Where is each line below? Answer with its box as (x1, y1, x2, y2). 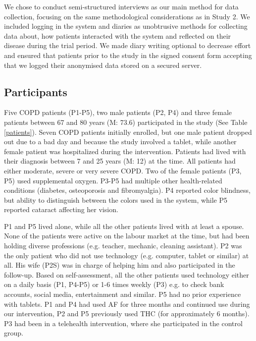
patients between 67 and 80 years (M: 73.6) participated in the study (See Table (4, 116, 248, 127)
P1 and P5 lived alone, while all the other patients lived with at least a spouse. (4, 221, 244, 231)
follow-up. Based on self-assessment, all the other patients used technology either (4, 269, 249, 280)
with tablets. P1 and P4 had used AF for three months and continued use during (4, 298, 250, 309)
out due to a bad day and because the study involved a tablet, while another (4, 136, 237, 147)
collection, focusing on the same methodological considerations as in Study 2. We (4, 11, 250, 21)
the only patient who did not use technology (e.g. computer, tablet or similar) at (4, 250, 249, 260)
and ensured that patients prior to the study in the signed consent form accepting (4, 50, 252, 60)
